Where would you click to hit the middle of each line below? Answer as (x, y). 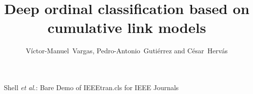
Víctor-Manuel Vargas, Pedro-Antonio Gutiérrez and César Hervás (127, 51)
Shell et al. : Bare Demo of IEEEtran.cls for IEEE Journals (91, 87)
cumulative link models (127, 27)
